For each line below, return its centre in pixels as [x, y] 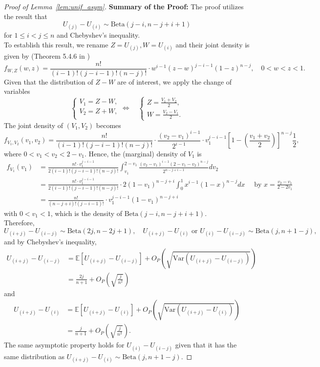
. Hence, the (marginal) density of [135, 153]
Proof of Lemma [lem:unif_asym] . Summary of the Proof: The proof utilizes [124, 6]
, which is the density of [86, 213]
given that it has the [206, 345]
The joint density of [34, 125]
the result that [26, 16]
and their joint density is [213, 44]
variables [17, 91]
